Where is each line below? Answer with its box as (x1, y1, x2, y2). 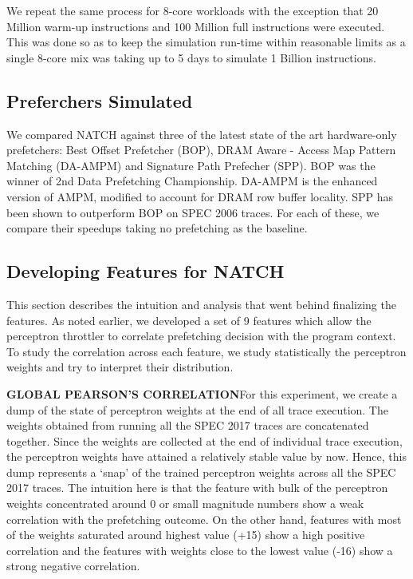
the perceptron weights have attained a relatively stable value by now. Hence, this (6, 448, 407, 465)
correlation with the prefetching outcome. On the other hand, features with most (6, 510, 402, 527)
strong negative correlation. (6, 557, 140, 574)
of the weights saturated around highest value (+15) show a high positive (6, 526, 365, 543)
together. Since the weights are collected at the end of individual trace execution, (6, 432, 403, 449)
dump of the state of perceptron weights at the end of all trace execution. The (6, 401, 388, 418)
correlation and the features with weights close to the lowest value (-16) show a (6, 541, 393, 558)
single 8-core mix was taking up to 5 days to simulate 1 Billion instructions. (6, 49, 376, 65)
